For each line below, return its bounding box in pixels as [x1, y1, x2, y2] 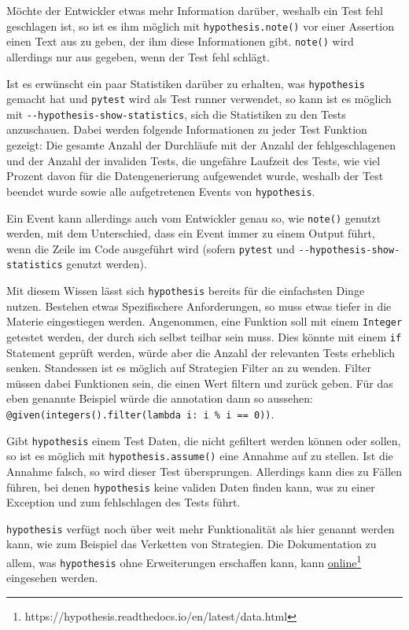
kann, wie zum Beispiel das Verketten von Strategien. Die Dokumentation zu [6, 536, 377, 552]
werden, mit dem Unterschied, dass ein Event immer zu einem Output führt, [6, 225, 375, 241]
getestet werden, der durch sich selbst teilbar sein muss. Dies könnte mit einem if [6, 328, 402, 344]
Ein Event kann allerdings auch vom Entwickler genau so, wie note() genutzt [6, 209, 381, 226]
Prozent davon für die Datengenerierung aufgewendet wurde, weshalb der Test [6, 168, 384, 184]
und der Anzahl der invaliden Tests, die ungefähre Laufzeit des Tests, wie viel [6, 152, 381, 168]
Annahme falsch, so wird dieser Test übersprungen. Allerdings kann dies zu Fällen [6, 462, 403, 479]
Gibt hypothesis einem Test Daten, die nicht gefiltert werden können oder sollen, [6, 432, 401, 448]
